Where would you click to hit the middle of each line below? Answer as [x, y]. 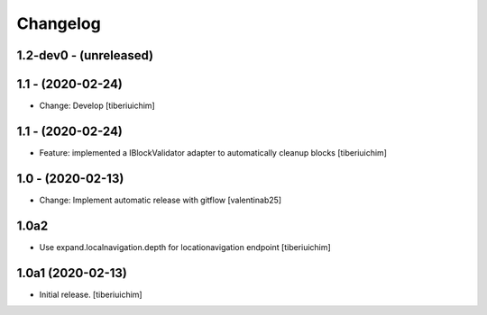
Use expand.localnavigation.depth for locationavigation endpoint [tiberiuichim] [185, 247]
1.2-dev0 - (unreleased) [85, 55]
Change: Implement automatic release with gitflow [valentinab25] [161, 200]
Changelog [59, 23]
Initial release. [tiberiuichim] [91, 294]
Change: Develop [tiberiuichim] [97, 106]
